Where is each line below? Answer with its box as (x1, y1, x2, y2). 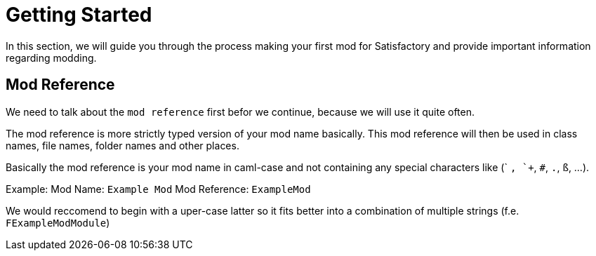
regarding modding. (6, 51, 97, 64)
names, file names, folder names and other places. (6, 139, 239, 151)
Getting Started (6, 3, 152, 27)
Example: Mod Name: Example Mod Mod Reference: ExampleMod (6, 182, 311, 195)
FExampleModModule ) (6, 216, 110, 229)
